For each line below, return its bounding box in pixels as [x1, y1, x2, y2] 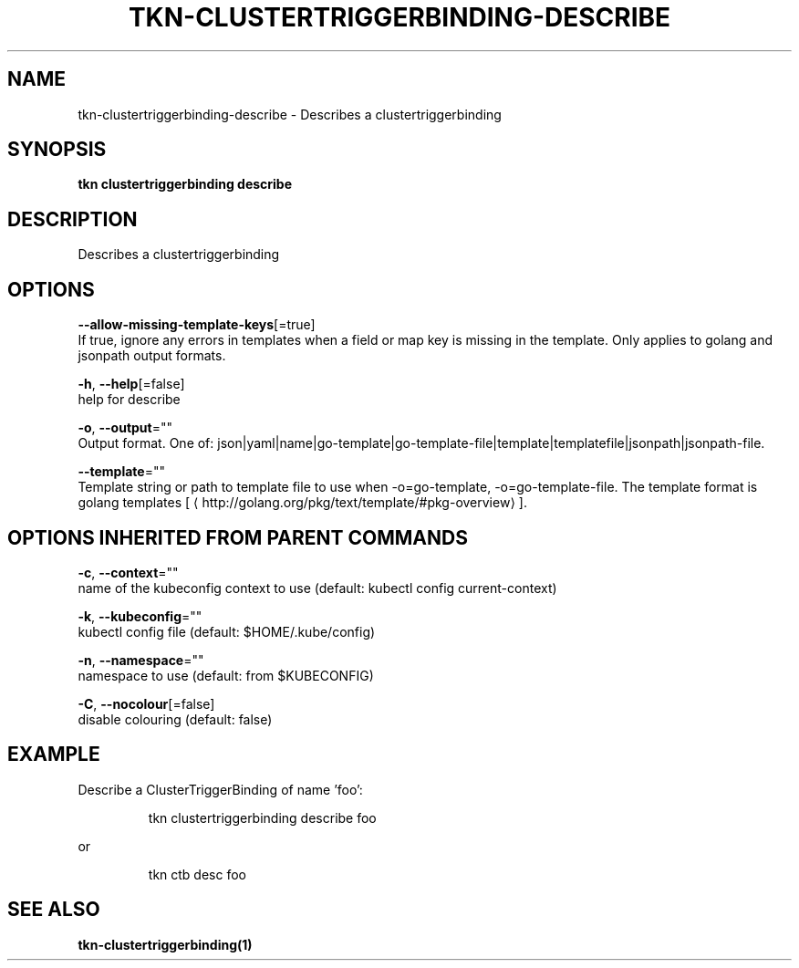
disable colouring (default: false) [78, 711, 273, 727]
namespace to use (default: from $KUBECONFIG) [78, 667, 374, 683]
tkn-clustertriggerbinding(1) [78, 936, 253, 952]
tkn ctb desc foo [148, 866, 246, 882]
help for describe [78, 391, 181, 408]
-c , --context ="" [78, 564, 179, 580]
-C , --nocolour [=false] [78, 695, 215, 712]
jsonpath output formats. [78, 348, 226, 364]
